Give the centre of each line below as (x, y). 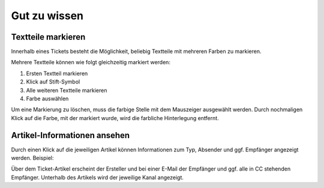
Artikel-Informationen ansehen (70, 135)
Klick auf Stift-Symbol (53, 82)
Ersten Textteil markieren (57, 73)
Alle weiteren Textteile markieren (67, 90)
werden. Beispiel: (32, 158)
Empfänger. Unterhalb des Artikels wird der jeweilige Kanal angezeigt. (97, 177)
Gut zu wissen (47, 16)
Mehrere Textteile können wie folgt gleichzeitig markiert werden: (91, 62)
